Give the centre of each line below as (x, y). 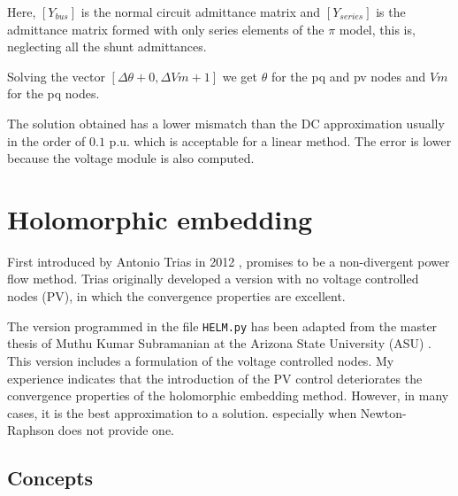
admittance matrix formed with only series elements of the (166, 29)
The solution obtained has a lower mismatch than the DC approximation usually (226, 123)
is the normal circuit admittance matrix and (201, 12)
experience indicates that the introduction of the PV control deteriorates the (215, 378)
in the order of (46, 140)
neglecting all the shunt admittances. (107, 46)
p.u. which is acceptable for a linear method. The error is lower (280, 140)
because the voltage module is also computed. (131, 158)
